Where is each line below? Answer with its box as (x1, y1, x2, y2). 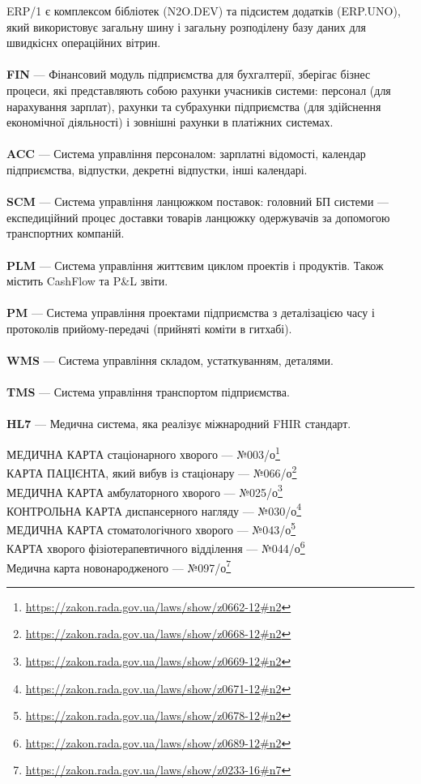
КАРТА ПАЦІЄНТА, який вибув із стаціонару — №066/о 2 (6, 462, 297, 481)
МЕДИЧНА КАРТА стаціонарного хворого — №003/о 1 (6, 443, 280, 462)
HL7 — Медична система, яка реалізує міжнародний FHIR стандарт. (6, 415, 351, 432)
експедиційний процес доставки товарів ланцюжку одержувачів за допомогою (6, 208, 390, 225)
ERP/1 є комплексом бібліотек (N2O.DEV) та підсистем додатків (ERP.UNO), (6, 2, 401, 19)
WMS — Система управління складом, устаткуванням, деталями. (6, 352, 334, 369)
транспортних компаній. (6, 225, 125, 242)
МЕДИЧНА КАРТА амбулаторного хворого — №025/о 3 (6, 481, 283, 500)
